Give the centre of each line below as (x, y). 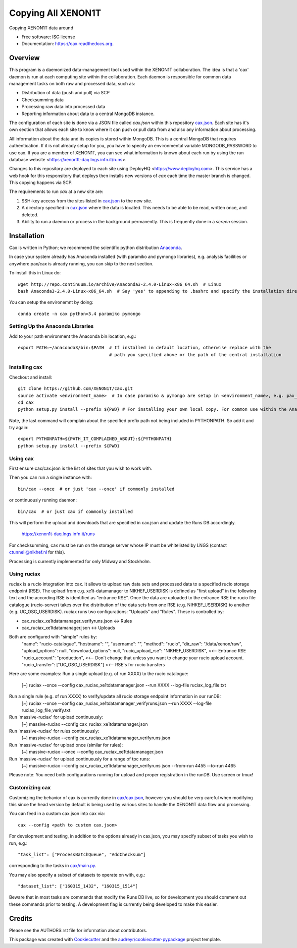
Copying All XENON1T (55, 13)
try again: (19, 428)
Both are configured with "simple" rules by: (53, 637)
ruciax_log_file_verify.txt (46, 710)
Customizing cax (30, 788)
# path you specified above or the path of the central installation (195, 354)
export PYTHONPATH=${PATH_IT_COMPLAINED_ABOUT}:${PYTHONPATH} (95, 439)
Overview (25, 58)
